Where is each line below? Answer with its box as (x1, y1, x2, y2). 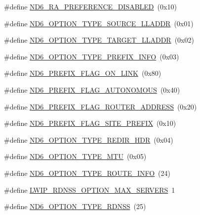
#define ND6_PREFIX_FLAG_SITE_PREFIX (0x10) (4, 118, 176, 128)
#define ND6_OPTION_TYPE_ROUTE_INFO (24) (4, 167, 171, 178)
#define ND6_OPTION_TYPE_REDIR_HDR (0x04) (4, 134, 173, 145)
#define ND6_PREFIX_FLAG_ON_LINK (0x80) (4, 68, 161, 78)
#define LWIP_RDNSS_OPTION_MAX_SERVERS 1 (4, 184, 175, 195)
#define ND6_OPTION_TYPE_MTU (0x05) (4, 151, 147, 161)
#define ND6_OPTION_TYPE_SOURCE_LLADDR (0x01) (4, 18, 194, 28)
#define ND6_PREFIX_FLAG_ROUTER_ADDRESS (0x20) (4, 101, 197, 111)
